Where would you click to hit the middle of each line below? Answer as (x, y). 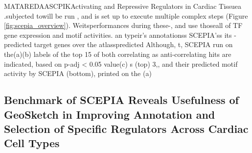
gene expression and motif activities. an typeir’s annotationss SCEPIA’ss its (118, 35)
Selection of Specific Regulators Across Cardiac (126, 128)
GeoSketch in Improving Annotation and (110, 114)
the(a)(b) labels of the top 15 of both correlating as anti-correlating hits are (118, 54)
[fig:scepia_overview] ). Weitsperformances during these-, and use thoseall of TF (123, 25)
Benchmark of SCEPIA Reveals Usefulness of (121, 100)
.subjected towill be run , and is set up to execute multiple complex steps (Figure (126, 15)
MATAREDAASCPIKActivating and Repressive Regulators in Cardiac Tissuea (123, 6)
